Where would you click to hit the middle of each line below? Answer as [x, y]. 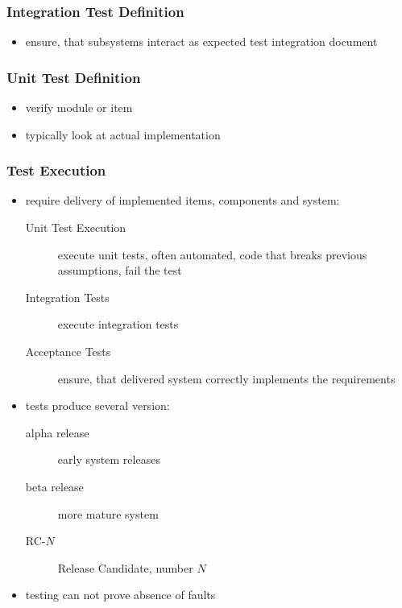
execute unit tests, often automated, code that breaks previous [212, 254]
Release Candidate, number [125, 567]
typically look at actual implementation [123, 134]
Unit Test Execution [76, 227]
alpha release [57, 432]
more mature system [108, 513]
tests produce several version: [97, 405]
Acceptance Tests [68, 351]
